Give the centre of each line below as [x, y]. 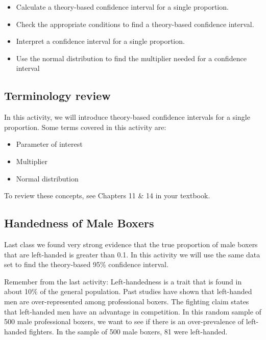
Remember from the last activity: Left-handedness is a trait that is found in [123, 281]
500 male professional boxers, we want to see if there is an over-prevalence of [124, 321]
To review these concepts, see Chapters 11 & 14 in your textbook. [107, 195]
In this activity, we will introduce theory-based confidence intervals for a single [127, 117]
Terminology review [57, 96]
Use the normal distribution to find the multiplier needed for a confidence [131, 58]
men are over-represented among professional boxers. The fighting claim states [127, 301]
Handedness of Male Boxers [79, 223]
